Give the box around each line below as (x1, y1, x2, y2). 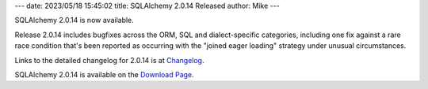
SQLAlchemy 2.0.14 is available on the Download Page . (14, 69, 194, 79)
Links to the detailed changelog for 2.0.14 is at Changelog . (14, 55, 204, 65)
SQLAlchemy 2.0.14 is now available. (14, 16, 134, 25)
